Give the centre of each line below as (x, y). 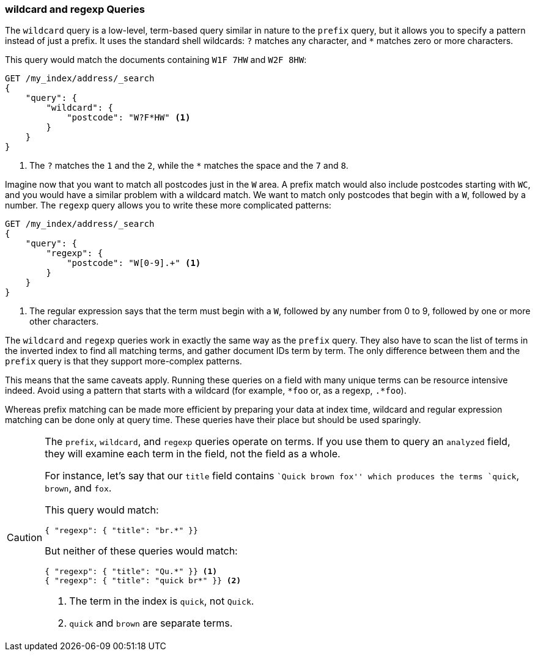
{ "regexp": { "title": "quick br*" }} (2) (143, 581)
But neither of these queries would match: (141, 551)
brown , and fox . (78, 488)
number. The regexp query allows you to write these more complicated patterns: (168, 205)
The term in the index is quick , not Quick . (162, 601)
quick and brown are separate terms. (151, 623)
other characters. (64, 322)
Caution (25, 537)
